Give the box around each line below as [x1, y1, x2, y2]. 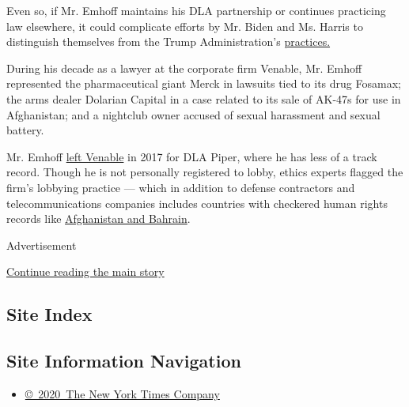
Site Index [6, 302, 93, 326]
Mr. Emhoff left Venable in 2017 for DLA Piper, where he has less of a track [6, 148, 377, 164]
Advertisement [6, 236, 77, 253]
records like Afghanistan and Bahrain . [6, 210, 191, 227]
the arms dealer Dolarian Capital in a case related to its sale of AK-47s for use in [6, 90, 401, 107]
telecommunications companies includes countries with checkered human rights [6, 194, 388, 211]
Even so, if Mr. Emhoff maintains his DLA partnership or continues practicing [6, 2, 386, 18]
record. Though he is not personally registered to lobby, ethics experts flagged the [6, 164, 403, 180]
